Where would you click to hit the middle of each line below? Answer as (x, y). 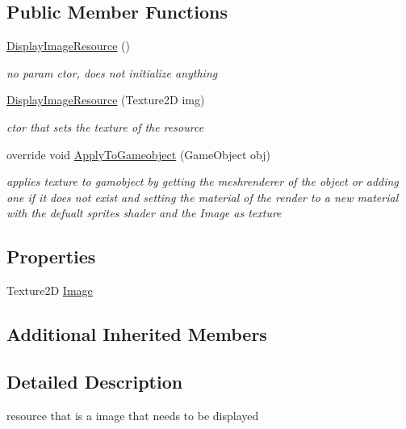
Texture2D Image (50, 290)
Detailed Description (95, 381)
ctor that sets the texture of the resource (105, 126)
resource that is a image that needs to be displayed (133, 415)
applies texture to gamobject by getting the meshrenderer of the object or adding (203, 181)
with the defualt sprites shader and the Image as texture (144, 213)
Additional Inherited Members (137, 334)
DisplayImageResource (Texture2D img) (106, 100)
